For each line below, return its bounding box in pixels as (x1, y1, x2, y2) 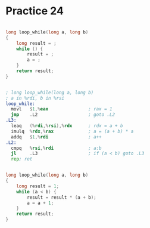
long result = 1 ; (16, 183, 60, 189)
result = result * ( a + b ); (27, 194, 96, 201)
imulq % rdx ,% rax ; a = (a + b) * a (11, 128, 134, 134)
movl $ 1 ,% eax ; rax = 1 (11, 106, 112, 112)
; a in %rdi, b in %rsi (5, 95, 65, 101)
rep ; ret (11, 156, 33, 162)
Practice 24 (5, 4, 64, 18)
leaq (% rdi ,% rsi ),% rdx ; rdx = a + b (11, 123, 123, 129)
